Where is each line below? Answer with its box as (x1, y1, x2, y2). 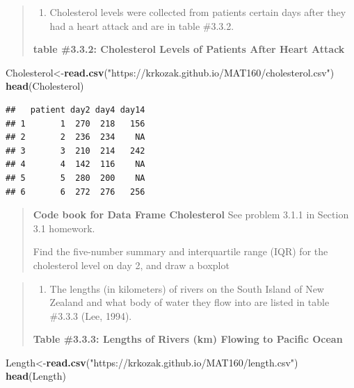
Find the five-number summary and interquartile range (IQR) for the (33, 244, 328, 259)
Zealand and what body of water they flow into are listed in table (49, 295, 330, 309)
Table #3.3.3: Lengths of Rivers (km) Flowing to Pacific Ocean (33, 332, 343, 346)
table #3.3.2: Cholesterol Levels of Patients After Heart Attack (33, 42, 345, 56)
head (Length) (6, 369, 66, 383)
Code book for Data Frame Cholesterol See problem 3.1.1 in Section (33, 207, 349, 222)
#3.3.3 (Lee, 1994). (49, 308, 132, 323)
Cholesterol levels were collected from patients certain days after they (49, 5, 346, 19)
